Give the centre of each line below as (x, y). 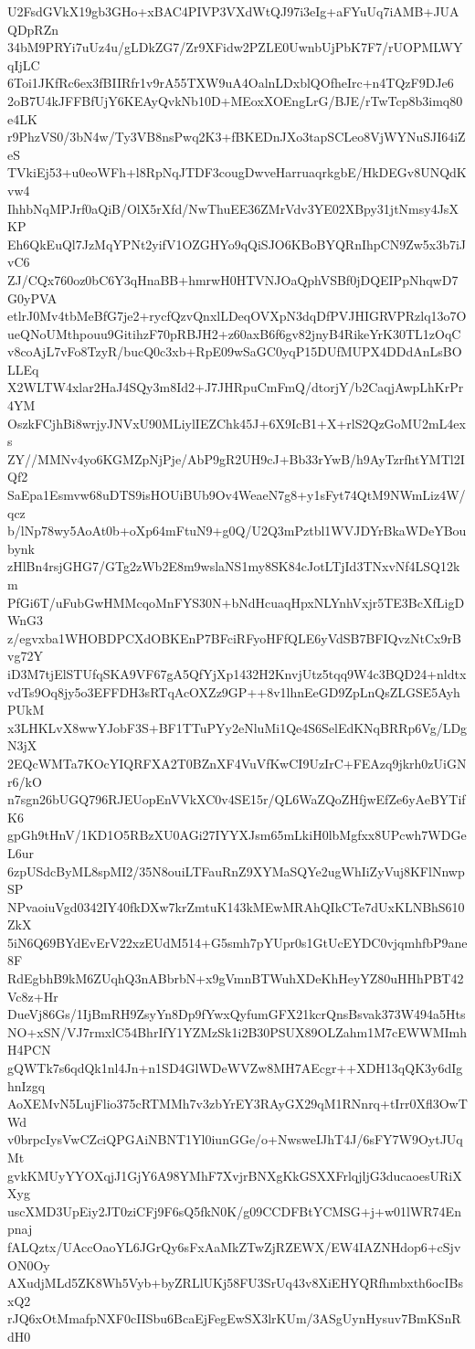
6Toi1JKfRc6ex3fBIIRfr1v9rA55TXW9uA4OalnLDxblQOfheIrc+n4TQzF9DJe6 (231, 83)
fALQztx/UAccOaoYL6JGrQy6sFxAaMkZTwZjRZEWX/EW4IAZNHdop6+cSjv (234, 1246)
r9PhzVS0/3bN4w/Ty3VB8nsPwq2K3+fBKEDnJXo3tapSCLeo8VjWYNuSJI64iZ (237, 137)
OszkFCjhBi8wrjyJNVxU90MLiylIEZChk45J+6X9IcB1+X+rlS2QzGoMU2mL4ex (237, 423)
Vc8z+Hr (33, 996)
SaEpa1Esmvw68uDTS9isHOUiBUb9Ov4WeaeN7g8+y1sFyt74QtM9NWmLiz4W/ (237, 495)
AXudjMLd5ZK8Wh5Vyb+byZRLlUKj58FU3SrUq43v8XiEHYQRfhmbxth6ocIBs (235, 1283)
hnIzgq (26, 1085)
